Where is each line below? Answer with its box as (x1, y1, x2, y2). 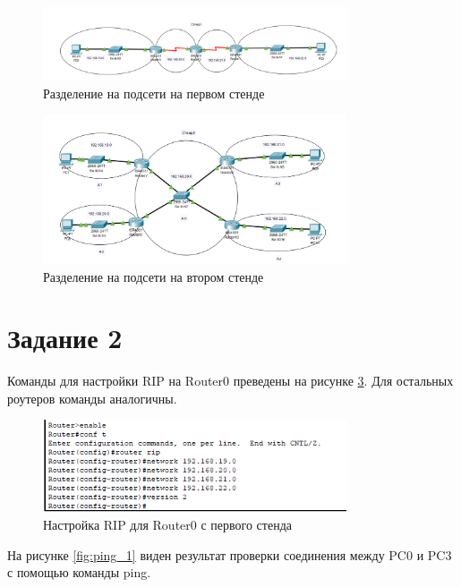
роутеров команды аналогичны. (7, 388, 177, 407)
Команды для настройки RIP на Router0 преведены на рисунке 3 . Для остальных (7, 371, 454, 390)
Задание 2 (7, 319, 123, 356)
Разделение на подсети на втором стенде (43, 267, 264, 285)
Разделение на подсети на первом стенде (43, 83, 265, 102)
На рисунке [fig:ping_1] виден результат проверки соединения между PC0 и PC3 (7, 545, 452, 564)
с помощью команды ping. (7, 563, 151, 582)
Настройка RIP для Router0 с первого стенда (43, 515, 292, 534)
